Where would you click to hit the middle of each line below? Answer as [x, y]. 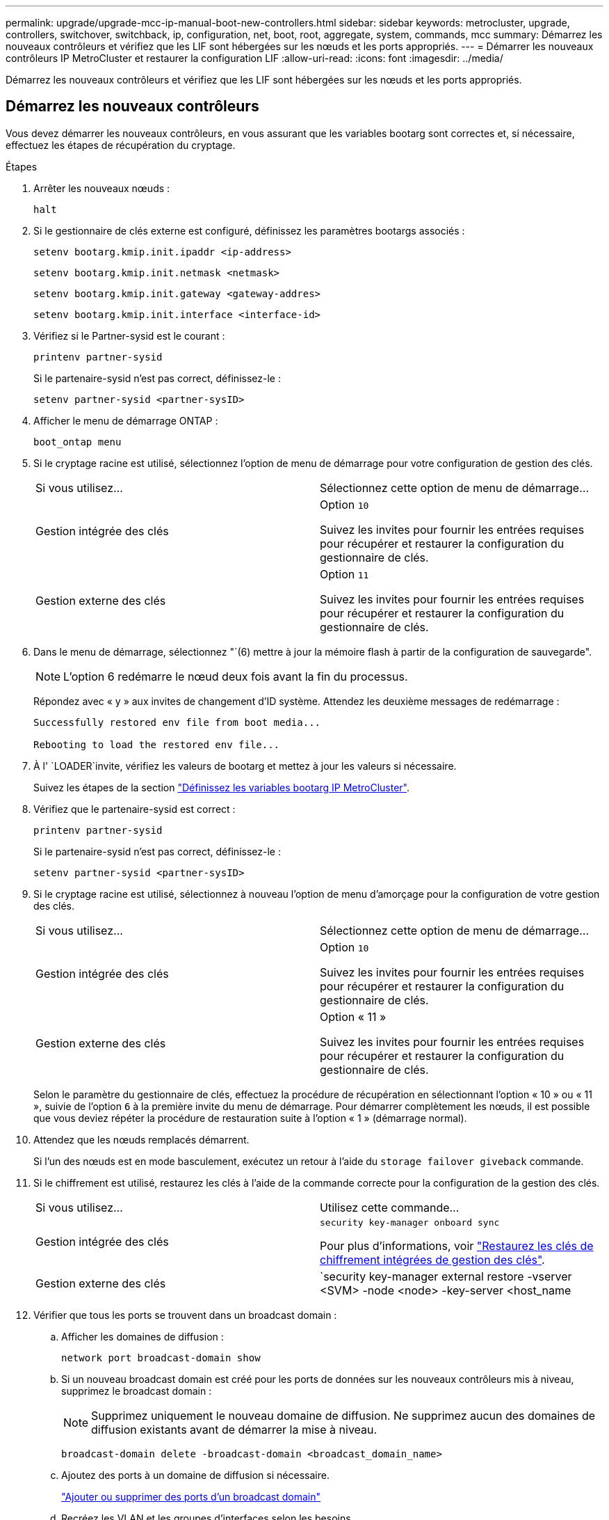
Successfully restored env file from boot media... [177, 722]
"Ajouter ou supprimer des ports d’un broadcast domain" [191, 1496]
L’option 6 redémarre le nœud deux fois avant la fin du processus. [236, 676]
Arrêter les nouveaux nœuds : [102, 188]
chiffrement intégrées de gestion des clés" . [432, 1259]
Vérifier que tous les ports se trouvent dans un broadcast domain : [185, 1315]
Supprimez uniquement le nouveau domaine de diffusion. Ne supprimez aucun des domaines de [343, 1415]
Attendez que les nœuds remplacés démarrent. [141, 1139]
